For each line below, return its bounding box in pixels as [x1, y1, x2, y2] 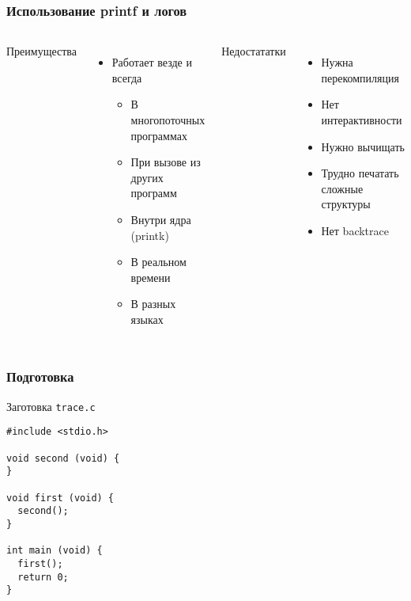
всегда [111, 69, 142, 86]
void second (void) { [6, 452, 120, 464]
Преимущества [6, 43, 77, 59]
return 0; [17, 571, 69, 583]
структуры [321, 196, 371, 212]
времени [130, 268, 171, 285]
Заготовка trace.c [6, 397, 96, 414]
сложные [321, 180, 364, 196]
